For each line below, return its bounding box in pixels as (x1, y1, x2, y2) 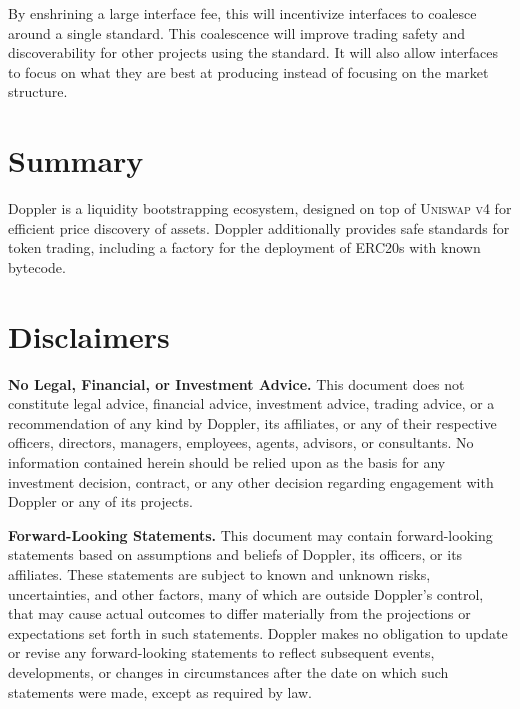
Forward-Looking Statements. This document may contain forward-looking (8, 524, 493, 545)
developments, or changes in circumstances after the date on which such (8, 661, 449, 682)
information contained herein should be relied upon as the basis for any (8, 451, 446, 472)
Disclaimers (8, 315, 170, 356)
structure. (8, 81, 68, 102)
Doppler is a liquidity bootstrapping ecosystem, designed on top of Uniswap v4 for (8, 198, 512, 219)
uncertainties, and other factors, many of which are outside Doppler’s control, (8, 583, 484, 604)
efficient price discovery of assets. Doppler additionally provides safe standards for (8, 217, 510, 238)
